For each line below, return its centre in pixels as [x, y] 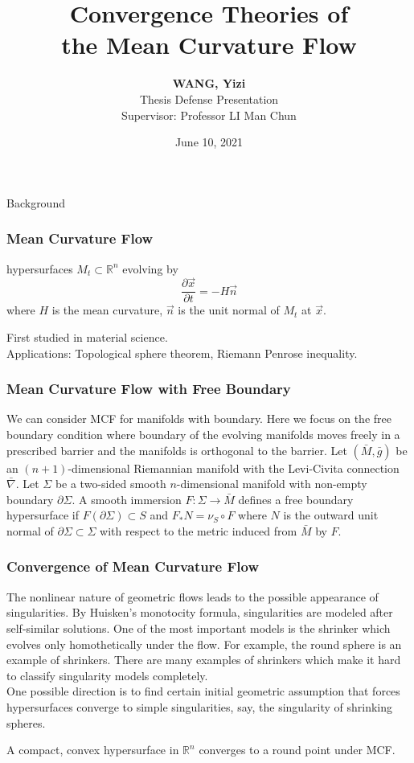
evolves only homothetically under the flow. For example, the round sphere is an [204, 644]
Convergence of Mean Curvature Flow [133, 566]
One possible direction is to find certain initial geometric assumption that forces [203, 691]
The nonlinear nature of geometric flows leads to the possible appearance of [193, 596]
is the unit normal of [229, 310]
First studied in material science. [87, 336]
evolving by [150, 268]
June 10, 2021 [209, 142]
